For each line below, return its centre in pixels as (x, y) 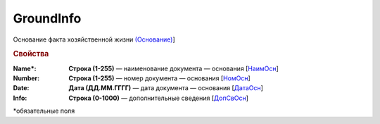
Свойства (31, 54)
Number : (26, 78)
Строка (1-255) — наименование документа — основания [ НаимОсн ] (174, 68)
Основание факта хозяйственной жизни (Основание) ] (94, 39)
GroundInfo (47, 18)
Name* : (25, 68)
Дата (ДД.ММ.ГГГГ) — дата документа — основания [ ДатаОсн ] (166, 88)
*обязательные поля (44, 111)
